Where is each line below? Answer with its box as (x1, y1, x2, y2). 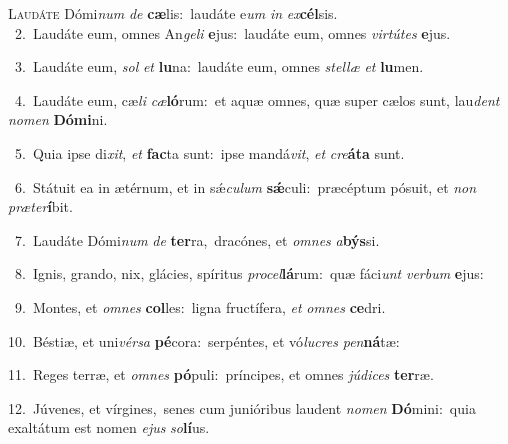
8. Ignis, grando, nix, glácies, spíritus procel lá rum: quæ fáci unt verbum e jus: (14, 263, 484, 284)
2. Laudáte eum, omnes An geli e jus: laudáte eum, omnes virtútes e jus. (14, 22, 451, 43)
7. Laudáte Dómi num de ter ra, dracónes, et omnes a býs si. (14, 229, 380, 250)
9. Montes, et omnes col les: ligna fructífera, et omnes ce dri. (14, 296, 386, 317)
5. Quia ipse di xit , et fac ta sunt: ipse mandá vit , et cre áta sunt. (14, 142, 405, 163)
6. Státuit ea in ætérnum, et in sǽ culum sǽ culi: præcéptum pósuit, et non (14, 176, 477, 197)
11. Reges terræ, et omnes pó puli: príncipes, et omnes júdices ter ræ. (8, 364, 434, 385)
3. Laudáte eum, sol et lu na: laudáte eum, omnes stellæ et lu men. (14, 56, 424, 77)
